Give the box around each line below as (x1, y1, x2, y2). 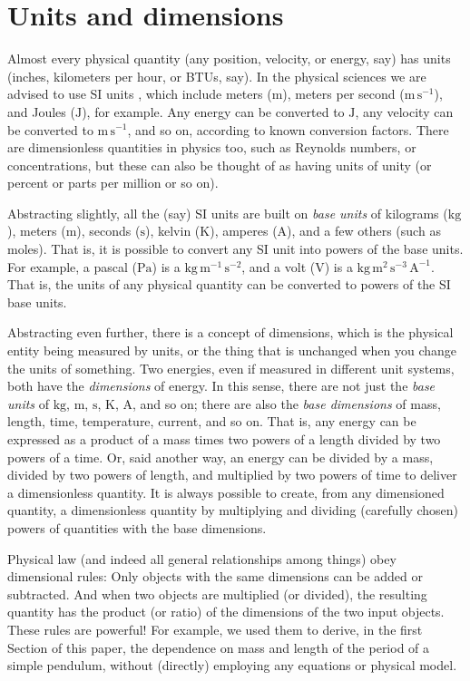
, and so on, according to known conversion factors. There (127, 120, 449, 139)
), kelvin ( (145, 221, 201, 240)
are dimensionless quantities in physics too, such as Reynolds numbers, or (7, 138, 416, 157)
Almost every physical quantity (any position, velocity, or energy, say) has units (7, 49, 451, 68)
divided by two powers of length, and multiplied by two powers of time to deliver (7, 465, 457, 484)
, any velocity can (355, 102, 454, 121)
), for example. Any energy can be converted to (82, 102, 345, 121)
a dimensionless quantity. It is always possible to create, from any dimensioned (7, 482, 445, 501)
